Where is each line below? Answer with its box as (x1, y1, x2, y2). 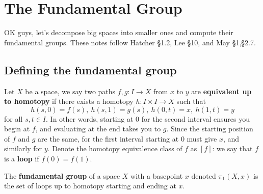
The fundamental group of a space (4, 170, 120, 181)
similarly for (4, 143, 42, 154)
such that (176, 96, 206, 106)
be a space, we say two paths (25, 86, 116, 96)
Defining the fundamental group (4, 62, 177, 77)
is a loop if (4, 153, 39, 164)
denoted (191, 170, 216, 181)
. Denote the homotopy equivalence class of (47, 143, 182, 154)
